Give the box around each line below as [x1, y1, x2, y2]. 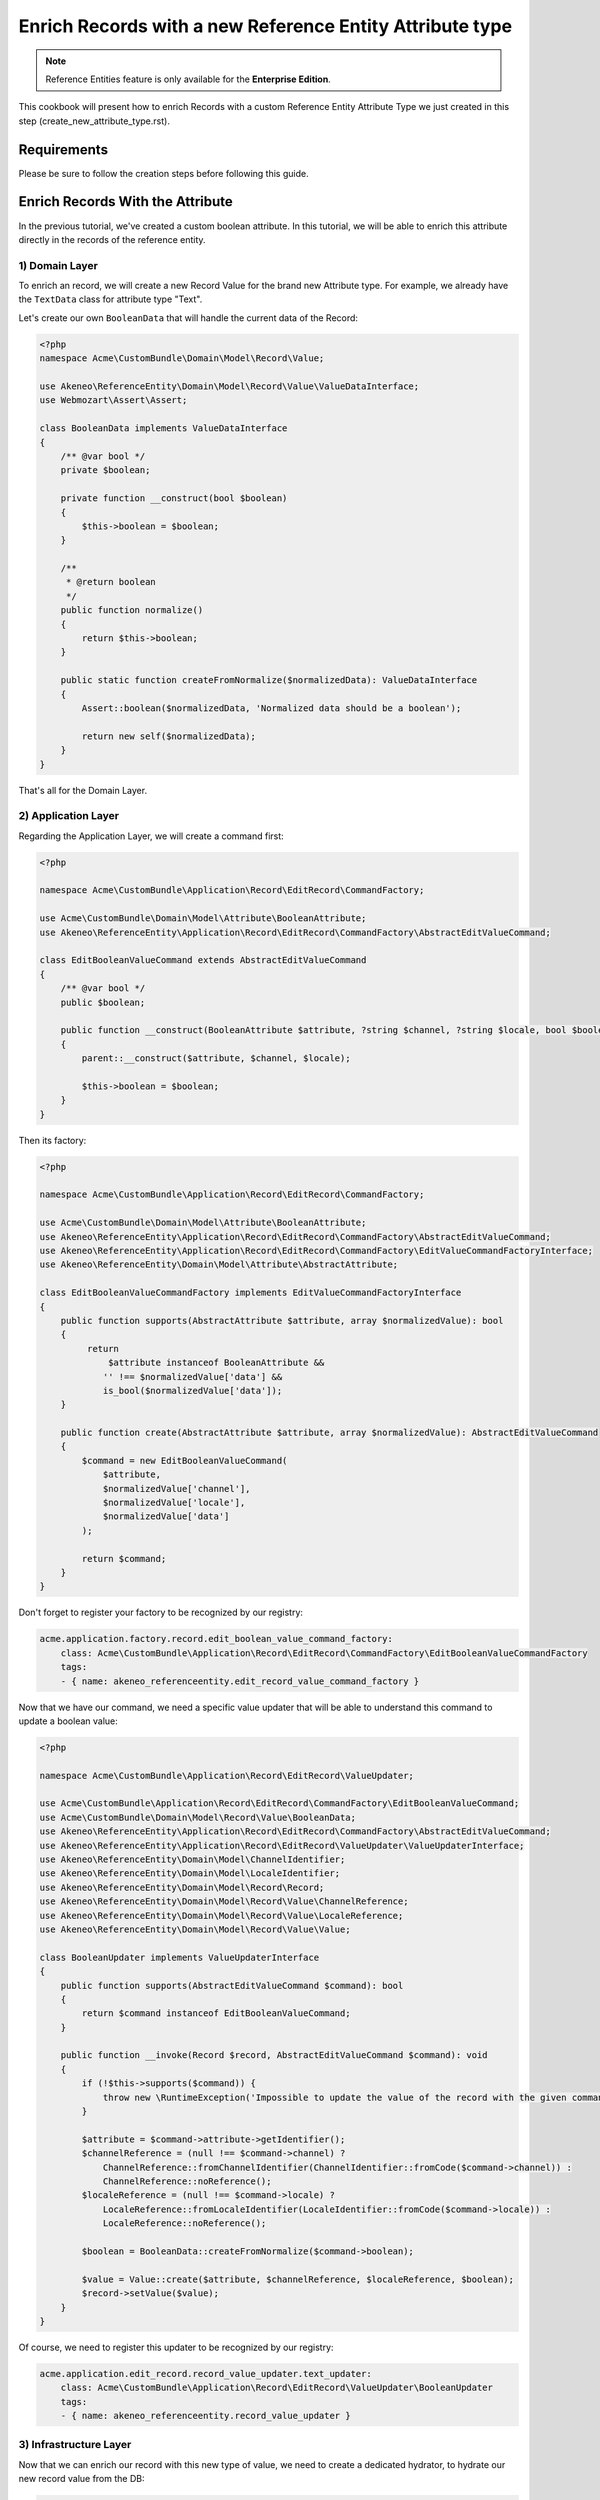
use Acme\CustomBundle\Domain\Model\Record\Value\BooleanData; [39, 1811, 357, 1823]
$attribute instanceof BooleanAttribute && [108, 1357, 325, 1369]
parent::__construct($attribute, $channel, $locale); [81, 1053, 351, 1064]
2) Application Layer [18, 809, 120, 823]
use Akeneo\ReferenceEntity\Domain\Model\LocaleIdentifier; [39, 1868, 341, 1879]
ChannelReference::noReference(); [102, 2175, 272, 2187]
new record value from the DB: [18, 2473, 145, 2485]
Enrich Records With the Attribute [18, 193, 234, 210]
